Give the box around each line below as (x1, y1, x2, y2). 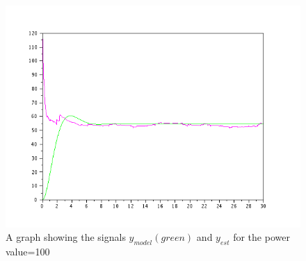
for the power (233, 230, 290, 244)
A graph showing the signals (6, 230, 126, 244)
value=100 (6, 244, 50, 259)
